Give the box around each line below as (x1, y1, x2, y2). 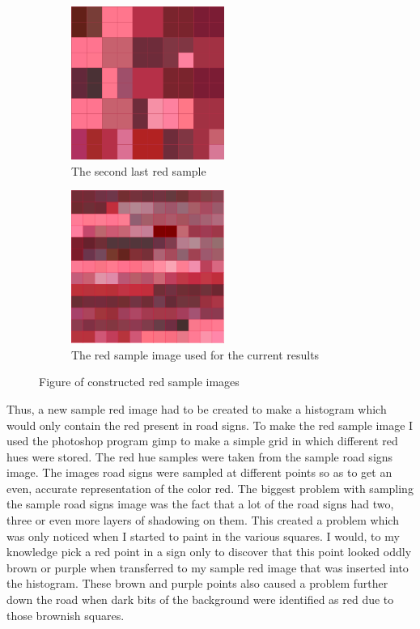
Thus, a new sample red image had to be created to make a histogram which (6, 400, 387, 417)
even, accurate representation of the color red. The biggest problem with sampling (6, 479, 414, 496)
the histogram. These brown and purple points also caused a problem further (6, 575, 388, 592)
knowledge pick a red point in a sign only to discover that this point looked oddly (6, 543, 412, 560)
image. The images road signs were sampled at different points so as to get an (6, 464, 392, 481)
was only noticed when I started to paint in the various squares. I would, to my (6, 527, 400, 544)
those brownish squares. (6, 606, 125, 623)
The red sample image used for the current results (71, 346, 320, 363)
